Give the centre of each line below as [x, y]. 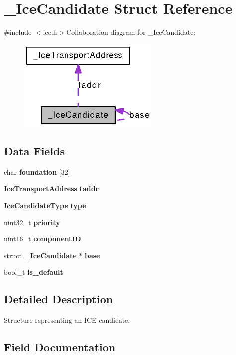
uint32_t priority [32, 222]
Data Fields [35, 151]
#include [18, 32]
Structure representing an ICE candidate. [67, 320]
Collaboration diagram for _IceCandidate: [131, 32]
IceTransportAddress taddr [52, 188]
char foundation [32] [37, 172]
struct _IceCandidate [40, 255]
